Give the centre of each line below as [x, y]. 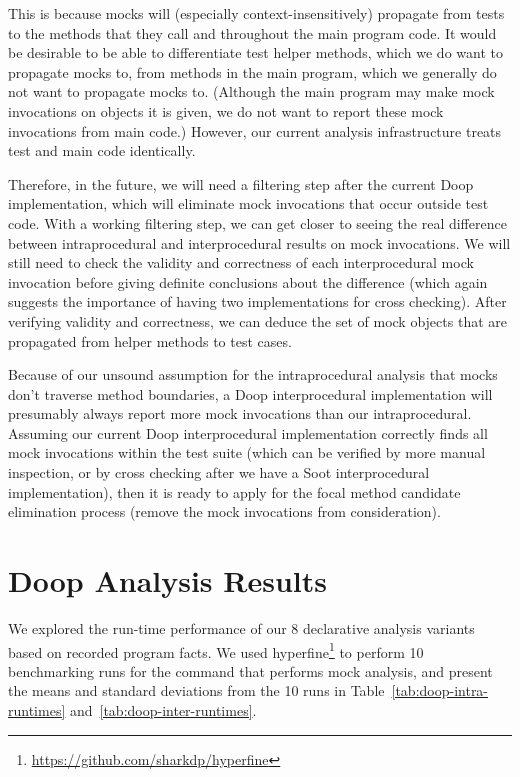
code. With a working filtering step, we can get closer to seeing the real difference [257, 222]
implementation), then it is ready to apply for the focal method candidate [234, 491]
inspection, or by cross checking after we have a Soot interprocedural [219, 472]
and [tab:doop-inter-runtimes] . [163, 710]
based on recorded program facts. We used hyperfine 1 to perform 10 [216, 650]
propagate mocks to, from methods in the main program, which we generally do [252, 71]
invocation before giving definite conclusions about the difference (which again [248, 281]
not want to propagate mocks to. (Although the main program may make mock [251, 91]
